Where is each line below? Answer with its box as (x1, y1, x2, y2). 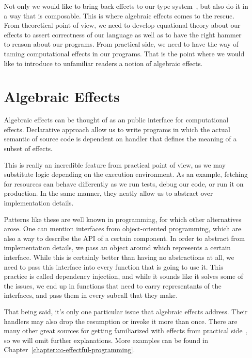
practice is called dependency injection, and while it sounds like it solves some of (4, 271, 243, 281)
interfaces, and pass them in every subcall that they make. (4, 290, 177, 300)
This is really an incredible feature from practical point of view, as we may (4, 159, 226, 170)
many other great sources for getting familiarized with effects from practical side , (4, 325, 248, 336)
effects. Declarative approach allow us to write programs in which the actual (4, 124, 230, 134)
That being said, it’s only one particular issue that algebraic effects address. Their (4, 306, 248, 316)
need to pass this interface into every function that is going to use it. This (4, 261, 223, 272)
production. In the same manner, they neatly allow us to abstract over (4, 188, 213, 198)
